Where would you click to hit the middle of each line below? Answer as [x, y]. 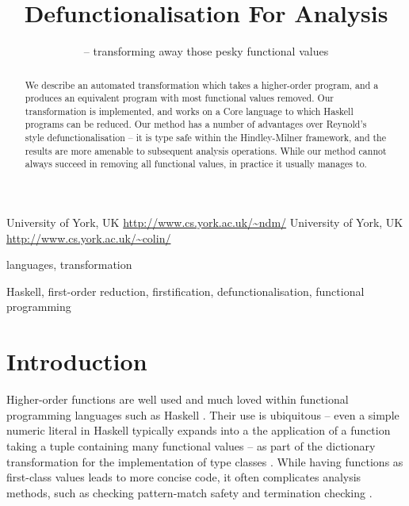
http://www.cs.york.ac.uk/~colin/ [89, 238]
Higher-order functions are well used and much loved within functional [178, 399]
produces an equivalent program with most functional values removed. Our [179, 98]
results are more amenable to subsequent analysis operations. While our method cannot [206, 150]
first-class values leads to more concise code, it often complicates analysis [184, 477]
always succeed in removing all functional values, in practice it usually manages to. [196, 164]
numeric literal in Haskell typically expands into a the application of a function [199, 430]
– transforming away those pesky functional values [206, 51]
